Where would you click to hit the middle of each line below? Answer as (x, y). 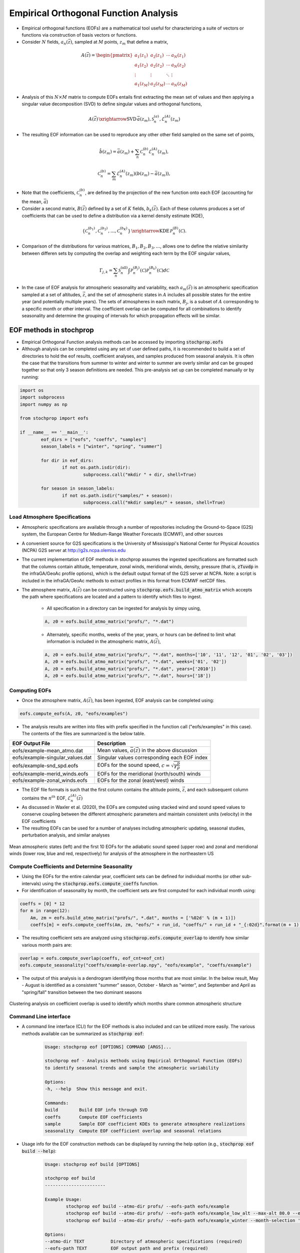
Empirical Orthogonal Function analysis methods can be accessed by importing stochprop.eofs (122, 342)
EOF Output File (31, 743)
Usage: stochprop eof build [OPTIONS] (92, 1164)
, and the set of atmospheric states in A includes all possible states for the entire (168, 294)
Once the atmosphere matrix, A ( (55, 700)
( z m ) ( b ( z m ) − (140, 174)
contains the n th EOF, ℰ (46, 798)
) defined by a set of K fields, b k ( (119, 209)
